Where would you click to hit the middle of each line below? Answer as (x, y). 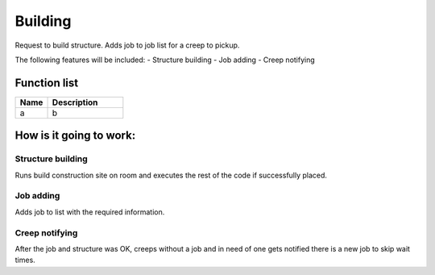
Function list (47, 83)
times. (25, 260)
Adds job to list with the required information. (90, 212)
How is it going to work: (75, 136)
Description (75, 102)
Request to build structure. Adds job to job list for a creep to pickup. (127, 45)
